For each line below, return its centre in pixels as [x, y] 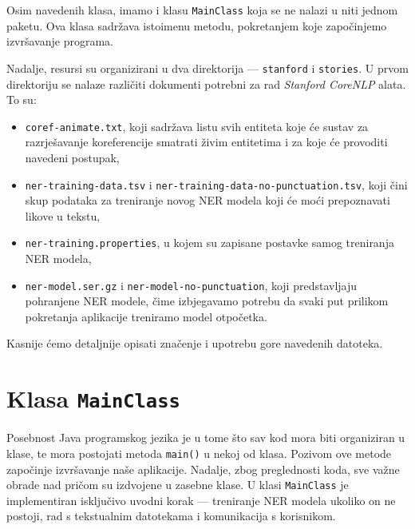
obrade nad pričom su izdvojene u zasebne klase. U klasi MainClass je [178, 485]
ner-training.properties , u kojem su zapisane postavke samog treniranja [209, 243]
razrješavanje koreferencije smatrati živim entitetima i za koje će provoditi [206, 142]
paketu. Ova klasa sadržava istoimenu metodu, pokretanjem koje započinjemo [197, 25]
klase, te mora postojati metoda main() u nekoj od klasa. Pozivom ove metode [199, 453]
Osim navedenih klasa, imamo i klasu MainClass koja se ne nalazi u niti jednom [202, 10]
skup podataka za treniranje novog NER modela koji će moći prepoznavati [207, 200]
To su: [22, 99]
